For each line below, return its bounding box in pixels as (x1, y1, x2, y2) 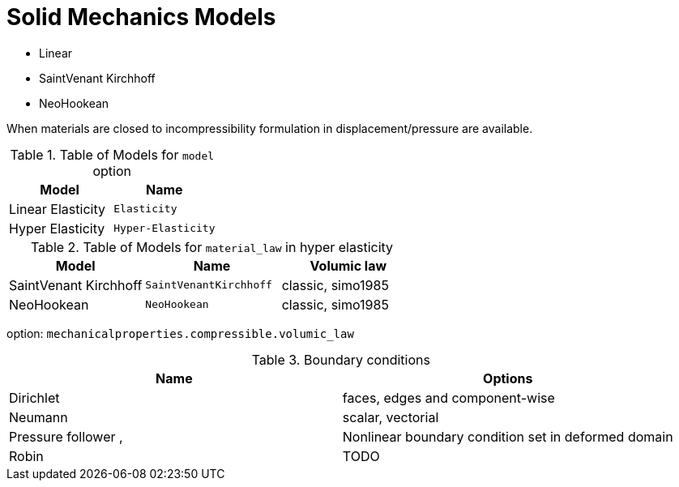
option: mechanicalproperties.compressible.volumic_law (6, 326, 354, 340)
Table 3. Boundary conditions (251, 351, 430, 368)
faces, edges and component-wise (342, 389, 555, 406)
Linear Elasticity (9, 200, 105, 217)
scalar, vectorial (342, 408, 439, 425)
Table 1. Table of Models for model (10, 146, 215, 163)
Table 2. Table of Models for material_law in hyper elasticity (30, 238, 394, 255)
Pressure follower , (9, 428, 123, 445)
